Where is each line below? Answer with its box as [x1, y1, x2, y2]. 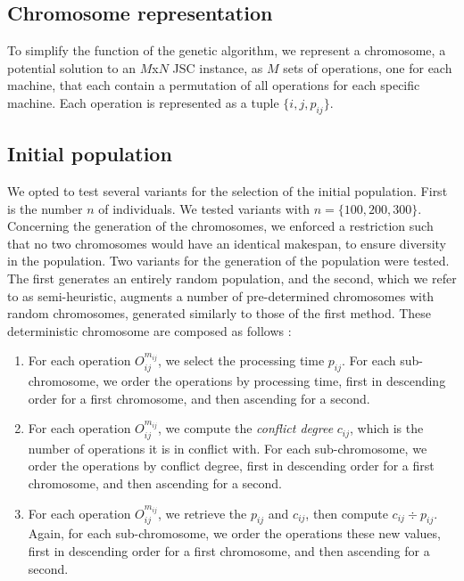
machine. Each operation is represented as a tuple [7, 93, 279, 111]
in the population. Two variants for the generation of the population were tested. [7, 251, 450, 270]
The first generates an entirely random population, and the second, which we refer [7, 268, 457, 287]
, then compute [305, 503, 388, 522]
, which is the [350, 419, 424, 438]
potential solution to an [7, 58, 136, 77]
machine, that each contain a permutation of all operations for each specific [7, 76, 420, 94]
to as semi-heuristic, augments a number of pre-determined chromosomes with [7, 286, 435, 305]
